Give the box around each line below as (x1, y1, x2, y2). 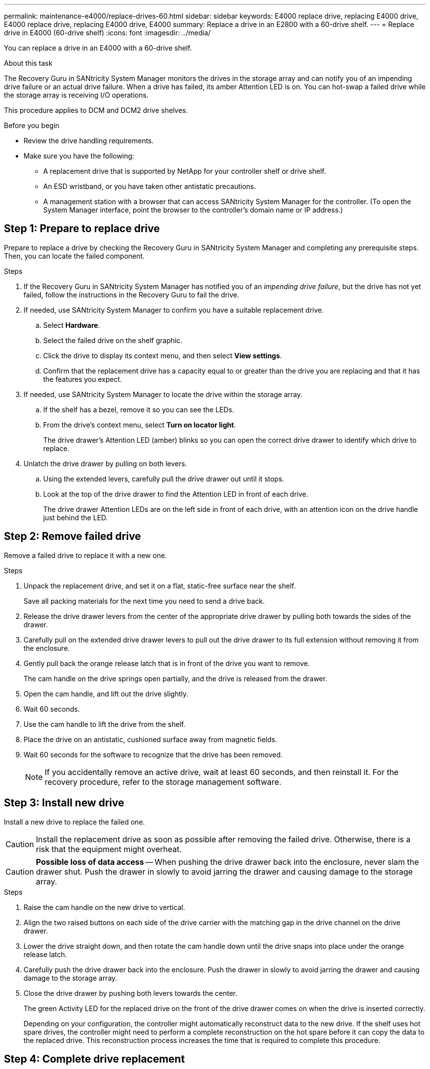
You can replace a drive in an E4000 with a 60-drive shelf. (4, 44, 192, 52)
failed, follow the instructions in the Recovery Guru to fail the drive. (24, 290, 240, 299)
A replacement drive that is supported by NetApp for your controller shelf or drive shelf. (43, 167, 326, 175)
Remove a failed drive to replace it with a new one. (4, 551, 167, 560)
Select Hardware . (43, 321, 100, 329)
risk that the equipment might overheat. (36, 844, 182, 854)
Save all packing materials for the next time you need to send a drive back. (24, 596, 265, 605)
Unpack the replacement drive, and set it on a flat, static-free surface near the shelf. (24, 581, 296, 590)
